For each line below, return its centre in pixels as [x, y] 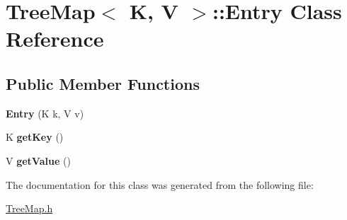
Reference [55, 39]
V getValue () [38, 160]
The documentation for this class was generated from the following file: [160, 184]
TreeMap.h [29, 208]
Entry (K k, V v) [45, 113]
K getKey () [35, 137]
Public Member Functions [103, 83]
